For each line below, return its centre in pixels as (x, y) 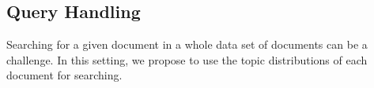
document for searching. (64, 75)
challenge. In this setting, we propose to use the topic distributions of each (187, 59)
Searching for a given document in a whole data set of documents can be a (187, 44)
